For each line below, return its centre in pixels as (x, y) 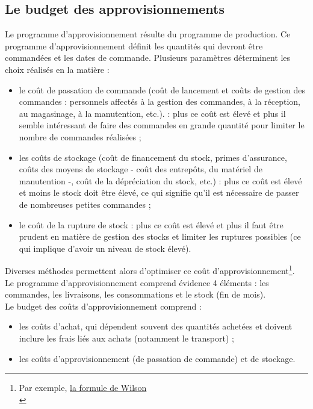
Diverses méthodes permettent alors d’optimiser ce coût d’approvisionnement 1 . (150, 270)
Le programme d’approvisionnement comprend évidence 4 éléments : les (137, 282)
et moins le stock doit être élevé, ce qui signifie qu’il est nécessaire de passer (159, 192)
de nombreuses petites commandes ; (85, 204)
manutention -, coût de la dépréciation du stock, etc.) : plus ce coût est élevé (160, 180)
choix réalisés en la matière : (57, 69)
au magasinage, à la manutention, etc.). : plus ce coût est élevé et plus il (152, 113)
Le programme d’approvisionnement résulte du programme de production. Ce (148, 34)
